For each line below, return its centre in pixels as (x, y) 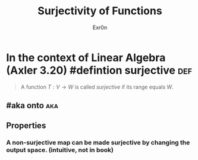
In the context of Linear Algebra (86, 57)
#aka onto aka (32, 106)
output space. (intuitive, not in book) (60, 150)
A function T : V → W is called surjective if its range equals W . (97, 87)
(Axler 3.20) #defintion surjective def (99, 70)
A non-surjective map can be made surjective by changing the (98, 143)
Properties (26, 126)
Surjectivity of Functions (100, 11)
